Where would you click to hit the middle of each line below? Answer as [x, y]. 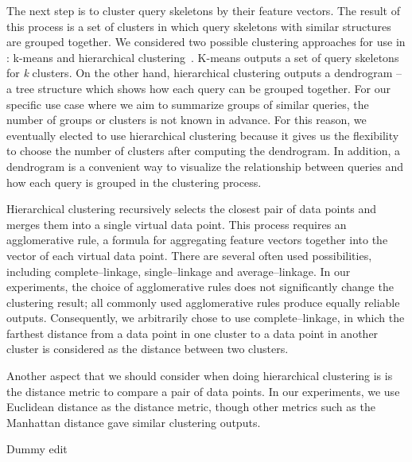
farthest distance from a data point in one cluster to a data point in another [192, 333]
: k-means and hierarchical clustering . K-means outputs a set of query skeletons [203, 57]
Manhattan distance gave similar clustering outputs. [134, 422]
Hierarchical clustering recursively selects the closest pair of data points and [192, 209]
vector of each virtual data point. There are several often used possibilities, [189, 255]
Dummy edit [37, 449]
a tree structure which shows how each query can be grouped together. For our [198, 88]
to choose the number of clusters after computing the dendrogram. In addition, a [204, 151]
